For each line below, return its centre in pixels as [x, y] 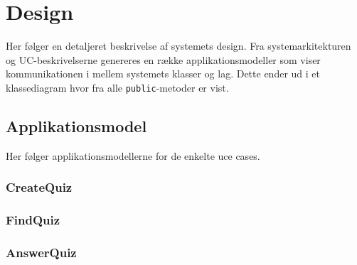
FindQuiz [33, 220]
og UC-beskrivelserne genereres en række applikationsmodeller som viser [163, 59]
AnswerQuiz [41, 252]
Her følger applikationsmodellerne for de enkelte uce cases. [133, 155]
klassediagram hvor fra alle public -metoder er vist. [117, 87]
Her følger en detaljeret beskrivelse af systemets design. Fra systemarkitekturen [178, 46]
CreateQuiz [39, 187]
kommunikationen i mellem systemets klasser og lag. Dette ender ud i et [163, 74]
